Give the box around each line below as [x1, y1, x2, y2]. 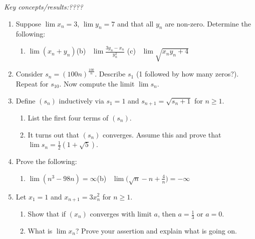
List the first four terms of [28, 112, 109, 123]
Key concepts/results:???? [4, 1, 83, 11]
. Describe [95, 68, 126, 79]
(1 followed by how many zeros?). [136, 68, 239, 79]
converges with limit [90, 208, 152, 219]
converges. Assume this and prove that [103, 129, 221, 139]
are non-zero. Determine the [165, 18, 251, 28]
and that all [117, 18, 154, 28]
